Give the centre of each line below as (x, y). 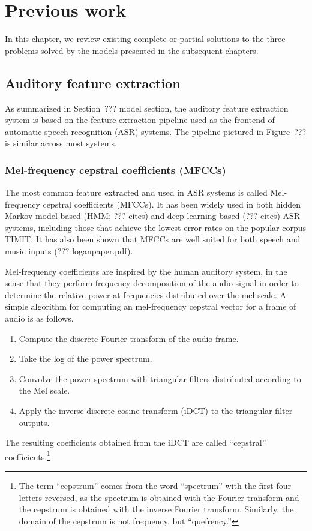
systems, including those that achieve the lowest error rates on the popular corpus (156, 227)
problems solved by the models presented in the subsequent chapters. (132, 50)
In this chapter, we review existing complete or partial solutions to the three (145, 39)
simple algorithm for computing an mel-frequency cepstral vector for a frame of (151, 306)
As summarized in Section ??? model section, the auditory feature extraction (147, 108)
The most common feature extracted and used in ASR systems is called (136, 192)
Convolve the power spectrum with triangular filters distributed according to (160, 378)
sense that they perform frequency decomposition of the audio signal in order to (152, 283)
